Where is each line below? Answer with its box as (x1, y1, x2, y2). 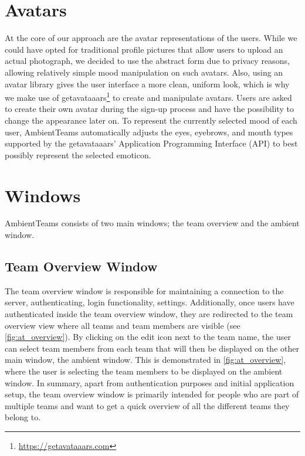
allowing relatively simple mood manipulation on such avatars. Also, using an (5, 66, 283, 78)
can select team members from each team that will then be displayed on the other (5, 342, 299, 354)
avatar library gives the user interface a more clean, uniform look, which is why (5, 77, 290, 90)
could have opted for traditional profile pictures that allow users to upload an (5, 43, 283, 55)
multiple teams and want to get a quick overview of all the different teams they (5, 399, 290, 411)
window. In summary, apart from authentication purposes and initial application (5, 376, 294, 389)
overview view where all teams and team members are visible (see (5, 319, 240, 331)
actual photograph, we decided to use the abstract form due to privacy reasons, (5, 55, 290, 67)
